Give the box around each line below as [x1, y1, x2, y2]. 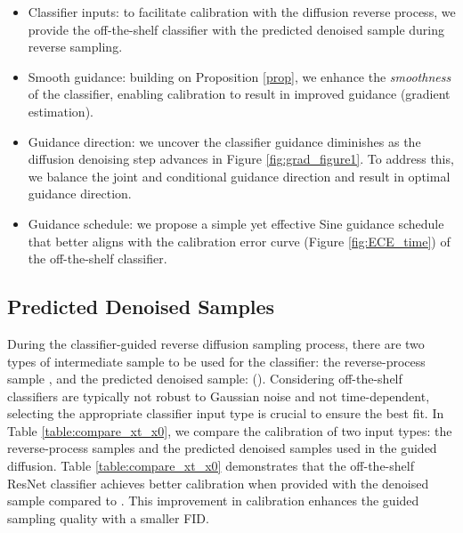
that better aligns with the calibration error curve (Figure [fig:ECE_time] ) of [28, 231, 451, 250]
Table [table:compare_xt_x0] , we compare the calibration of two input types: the [7, 421, 452, 440]
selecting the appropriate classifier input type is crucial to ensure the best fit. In [7, 404, 444, 423]
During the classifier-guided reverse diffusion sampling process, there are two [7, 334, 425, 352]
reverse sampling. [28, 37, 123, 56]
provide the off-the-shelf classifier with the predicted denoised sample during [28, 20, 445, 38]
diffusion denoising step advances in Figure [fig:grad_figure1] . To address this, [28, 149, 454, 168]
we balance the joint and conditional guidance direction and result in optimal [28, 166, 451, 185]
